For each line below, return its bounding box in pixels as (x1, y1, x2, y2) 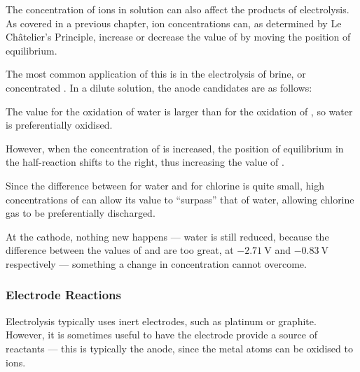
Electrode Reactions (6, 286, 121, 303)
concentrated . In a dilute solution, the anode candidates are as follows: (6, 80, 312, 94)
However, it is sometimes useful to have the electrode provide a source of (6, 327, 317, 342)
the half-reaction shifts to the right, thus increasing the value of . (6, 155, 284, 169)
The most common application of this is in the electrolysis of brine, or (6, 66, 306, 81)
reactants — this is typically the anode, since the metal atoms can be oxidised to (6, 341, 353, 355)
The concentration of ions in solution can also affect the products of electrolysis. (6, 2, 349, 16)
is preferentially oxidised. (6, 117, 113, 132)
